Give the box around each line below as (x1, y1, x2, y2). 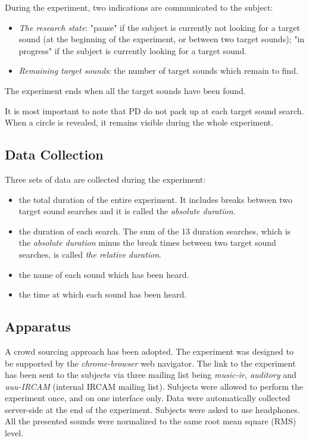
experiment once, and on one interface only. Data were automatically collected (5, 392, 291, 404)
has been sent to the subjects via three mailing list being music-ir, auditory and (5, 368, 296, 381)
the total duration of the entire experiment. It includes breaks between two (18, 193, 292, 205)
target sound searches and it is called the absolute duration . (18, 205, 236, 217)
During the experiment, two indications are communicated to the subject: (5, 1, 273, 13)
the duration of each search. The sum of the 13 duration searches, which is (18, 224, 291, 237)
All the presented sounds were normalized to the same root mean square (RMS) (5, 415, 296, 427)
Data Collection (5, 145, 104, 164)
